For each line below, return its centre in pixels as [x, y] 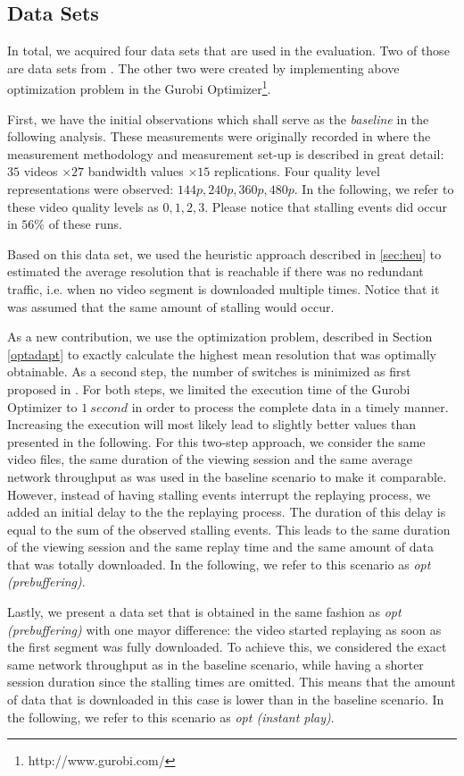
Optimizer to [42, 406]
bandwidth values [136, 171]
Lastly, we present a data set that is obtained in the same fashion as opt [204, 612]
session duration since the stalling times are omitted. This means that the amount [232, 682]
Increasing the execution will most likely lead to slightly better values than [212, 424]
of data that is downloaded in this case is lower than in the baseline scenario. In [226, 700]
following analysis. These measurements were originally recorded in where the [219, 136]
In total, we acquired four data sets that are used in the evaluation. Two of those [228, 51]
